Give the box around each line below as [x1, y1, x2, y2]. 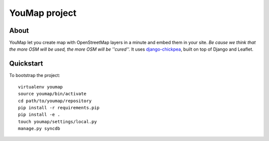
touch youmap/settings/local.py [18, 119, 97, 124]
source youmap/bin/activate [18, 91, 87, 97]
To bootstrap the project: [9, 72, 60, 78]
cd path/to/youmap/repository [18, 98, 92, 104]
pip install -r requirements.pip [18, 105, 100, 110]
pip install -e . [18, 112, 60, 118]
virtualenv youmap [18, 84, 63, 89]
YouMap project [9, 7, 77, 18]
